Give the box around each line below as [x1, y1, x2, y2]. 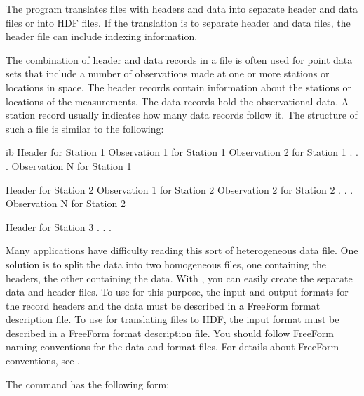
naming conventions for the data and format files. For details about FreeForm [6, 339, 339, 354]
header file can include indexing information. [6, 29, 198, 44]
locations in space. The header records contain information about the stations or [6, 79, 351, 94]
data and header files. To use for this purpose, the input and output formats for [6, 284, 349, 299]
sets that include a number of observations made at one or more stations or [6, 66, 330, 81]
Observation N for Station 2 [6, 196, 126, 211]
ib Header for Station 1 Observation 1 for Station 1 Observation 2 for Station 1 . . [6, 145, 358, 159]
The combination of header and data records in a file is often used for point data [6, 52, 353, 67]
